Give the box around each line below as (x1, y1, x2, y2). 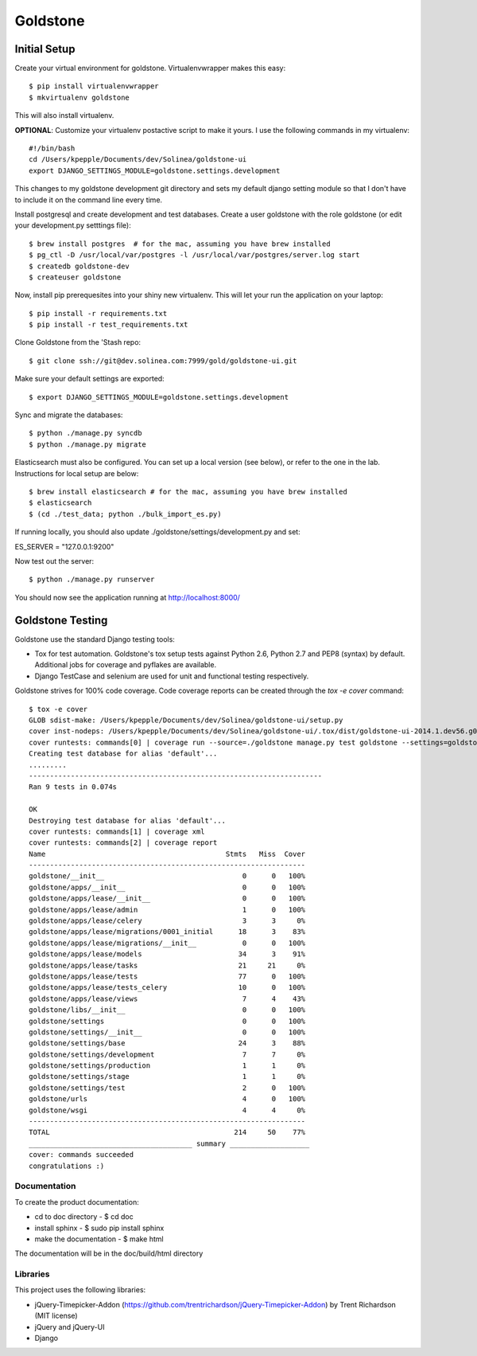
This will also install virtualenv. (14, 111, 114, 120)
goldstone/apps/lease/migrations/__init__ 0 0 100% (29, 938, 306, 948)
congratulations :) (29, 1161, 105, 1170)
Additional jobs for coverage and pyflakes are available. (34, 660, 217, 670)
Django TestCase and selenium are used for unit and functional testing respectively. (34, 671, 309, 681)
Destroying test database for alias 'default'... (29, 816, 227, 825)
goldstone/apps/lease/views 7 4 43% (29, 994, 306, 1003)
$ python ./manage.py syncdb (29, 428, 142, 438)
